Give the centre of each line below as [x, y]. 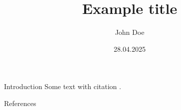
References [20, 103]
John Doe [130, 32]
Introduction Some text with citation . [63, 86]
